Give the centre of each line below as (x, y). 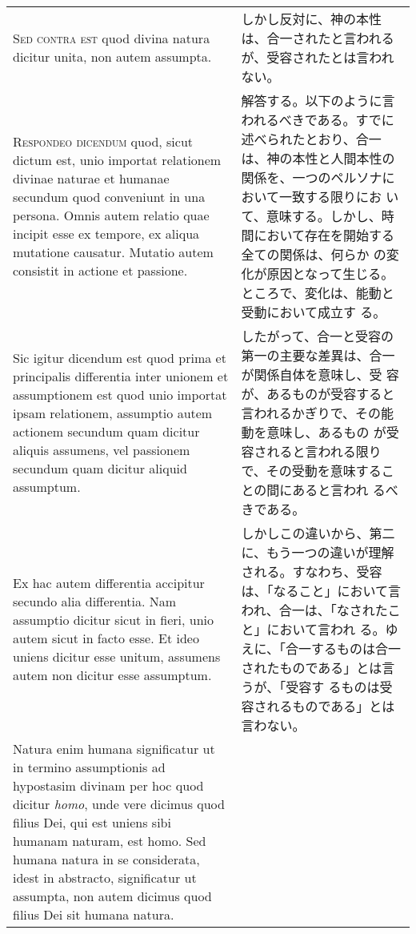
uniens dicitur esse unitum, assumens (117, 656)
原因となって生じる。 (330, 274)
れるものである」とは (331, 706)
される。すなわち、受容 (312, 572)
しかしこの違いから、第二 (318, 533)
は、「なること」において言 (321, 591)
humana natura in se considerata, (106, 859)
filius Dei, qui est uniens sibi (92, 822)
